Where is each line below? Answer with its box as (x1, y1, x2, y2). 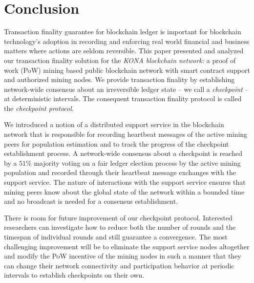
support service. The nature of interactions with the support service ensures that (4, 177, 246, 187)
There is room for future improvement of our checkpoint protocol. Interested (4, 212, 233, 222)
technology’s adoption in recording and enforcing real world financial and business (4, 36, 250, 46)
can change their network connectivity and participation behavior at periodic (4, 260, 234, 270)
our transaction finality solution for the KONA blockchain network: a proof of (4, 55, 236, 65)
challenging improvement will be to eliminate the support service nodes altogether (4, 241, 250, 251)
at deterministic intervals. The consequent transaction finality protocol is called (4, 93, 242, 104)
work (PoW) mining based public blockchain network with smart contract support (4, 65, 250, 75)
